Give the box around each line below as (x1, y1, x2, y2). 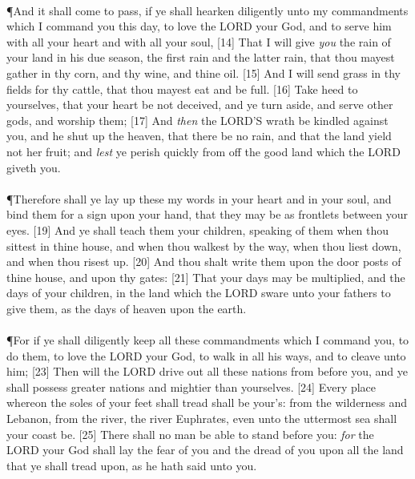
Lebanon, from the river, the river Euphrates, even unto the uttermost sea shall (6, 410, 397, 427)
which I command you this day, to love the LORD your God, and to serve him (6, 18, 392, 34)
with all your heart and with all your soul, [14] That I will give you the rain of (6, 33, 391, 50)
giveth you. (6, 159, 61, 175)
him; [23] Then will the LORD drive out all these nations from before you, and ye (6, 363, 408, 380)
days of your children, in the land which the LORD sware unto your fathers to (6, 284, 391, 301)
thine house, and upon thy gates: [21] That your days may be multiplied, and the (6, 268, 405, 285)
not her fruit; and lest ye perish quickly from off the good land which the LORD (6, 143, 401, 159)
